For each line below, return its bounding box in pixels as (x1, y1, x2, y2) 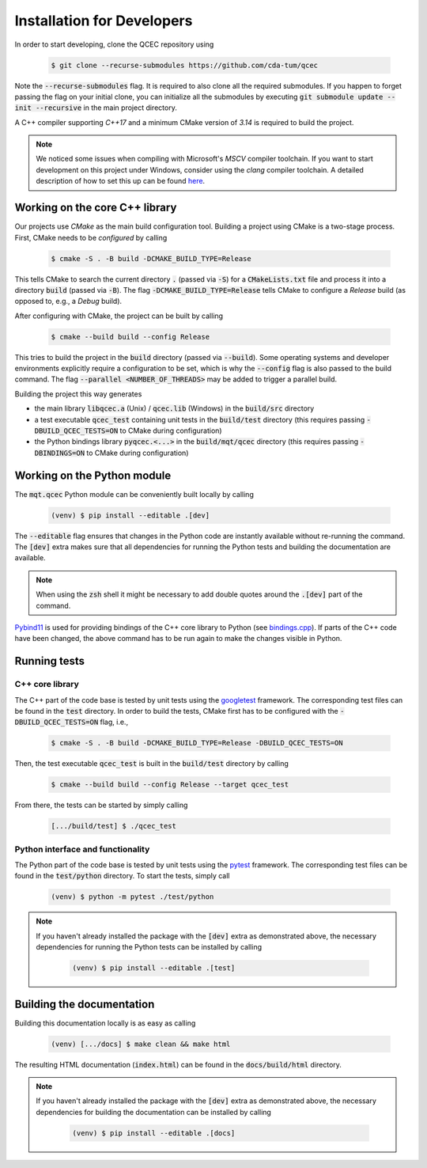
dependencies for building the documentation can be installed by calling (36, 1107, 272, 1117)
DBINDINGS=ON (34, 448, 85, 457)
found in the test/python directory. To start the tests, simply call (14, 871, 230, 881)
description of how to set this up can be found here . (36, 176, 206, 186)
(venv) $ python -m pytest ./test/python (51, 893, 214, 901)
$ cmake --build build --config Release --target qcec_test (51, 780, 289, 789)
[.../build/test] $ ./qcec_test (51, 821, 177, 831)
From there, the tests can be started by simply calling (14, 800, 188, 810)
